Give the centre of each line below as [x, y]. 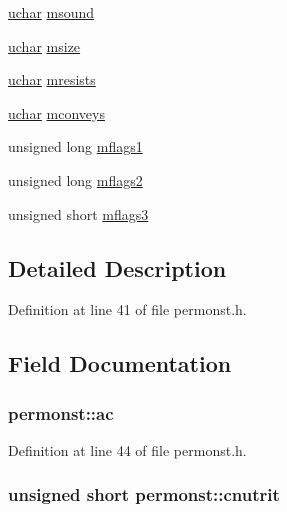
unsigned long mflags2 [75, 179]
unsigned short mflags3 [78, 213]
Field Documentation [120, 363]
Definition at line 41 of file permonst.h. [127, 309]
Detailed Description [117, 267]
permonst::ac [61, 412]
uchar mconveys [56, 112]
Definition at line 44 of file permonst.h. [127, 449]
